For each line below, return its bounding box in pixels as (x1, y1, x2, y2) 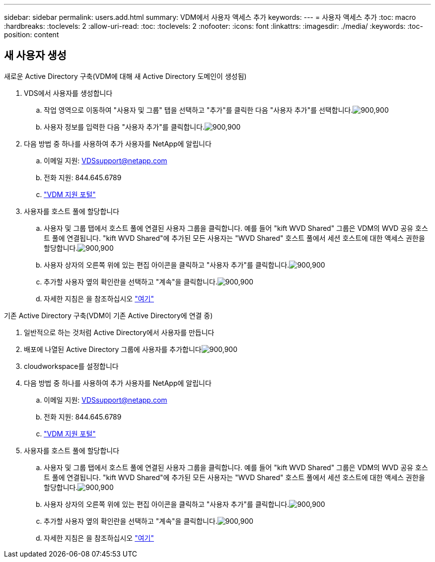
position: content (4, 30, 59, 39)
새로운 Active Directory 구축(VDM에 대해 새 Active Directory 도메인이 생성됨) (4, 71, 247, 80)
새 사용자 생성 (4, 49, 67, 62)
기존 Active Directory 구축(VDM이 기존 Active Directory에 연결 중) (4, 311, 213, 320)
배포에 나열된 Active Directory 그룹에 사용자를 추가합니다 (24, 345, 202, 353)
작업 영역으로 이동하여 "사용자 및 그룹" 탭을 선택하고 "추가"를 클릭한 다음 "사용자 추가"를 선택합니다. (44, 105, 353, 114)
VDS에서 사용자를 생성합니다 (24, 88, 113, 97)
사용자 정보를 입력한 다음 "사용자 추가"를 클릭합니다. (44, 122, 205, 131)
